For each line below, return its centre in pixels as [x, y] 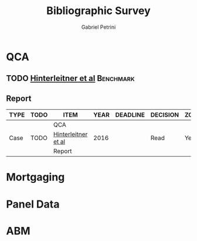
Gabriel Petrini [98, 27]
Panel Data [33, 204]
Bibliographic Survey [98, 11]
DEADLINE [130, 115]
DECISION [165, 115]
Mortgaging [35, 177]
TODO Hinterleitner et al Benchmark [70, 78]
